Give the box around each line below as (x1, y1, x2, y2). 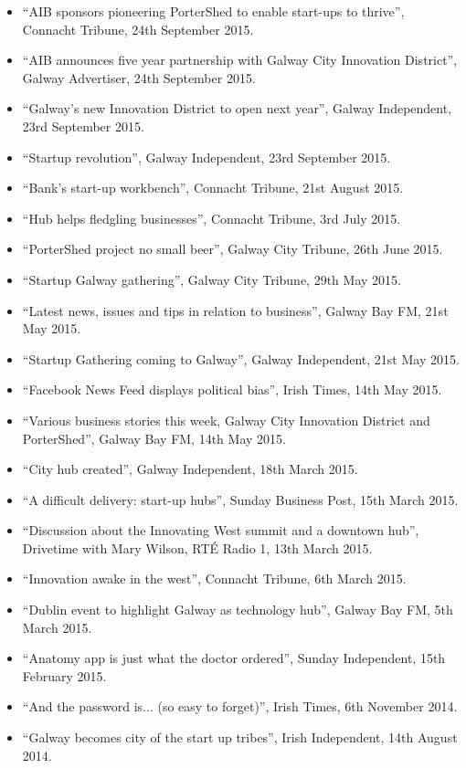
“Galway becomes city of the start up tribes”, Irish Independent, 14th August (22, 728, 458, 747)
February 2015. (22, 666, 107, 685)
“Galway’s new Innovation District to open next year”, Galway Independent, (22, 99, 452, 118)
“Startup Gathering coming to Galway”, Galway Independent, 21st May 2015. (22, 349, 460, 368)
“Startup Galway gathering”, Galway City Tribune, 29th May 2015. (22, 269, 401, 289)
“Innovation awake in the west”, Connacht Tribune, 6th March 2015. (22, 569, 407, 588)
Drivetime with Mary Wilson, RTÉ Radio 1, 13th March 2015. (22, 538, 373, 557)
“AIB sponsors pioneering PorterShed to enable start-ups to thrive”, (22, 2, 405, 20)
